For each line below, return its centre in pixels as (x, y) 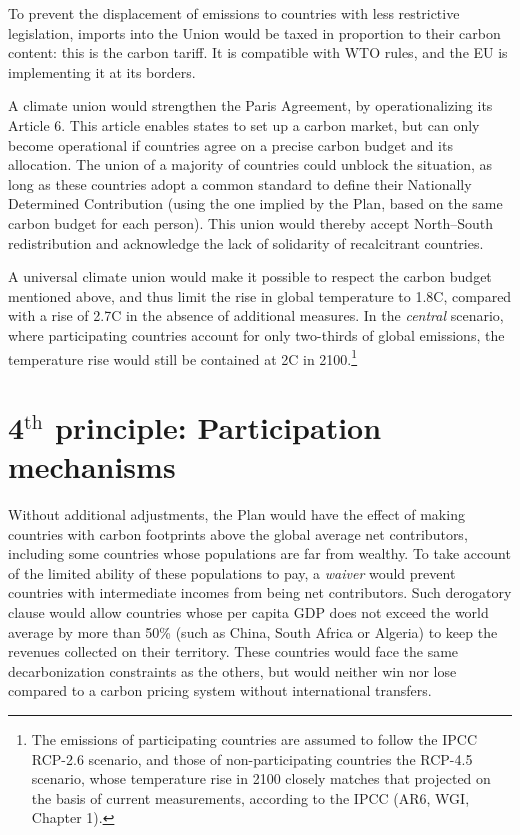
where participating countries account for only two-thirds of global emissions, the (256, 334)
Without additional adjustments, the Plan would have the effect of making (236, 514)
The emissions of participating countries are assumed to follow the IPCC (254, 739)
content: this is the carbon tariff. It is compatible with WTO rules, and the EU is (258, 52)
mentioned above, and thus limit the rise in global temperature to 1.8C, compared (260, 295)
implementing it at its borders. (102, 71)
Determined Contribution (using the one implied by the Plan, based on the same (255, 203)
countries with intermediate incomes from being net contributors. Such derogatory (260, 592)
